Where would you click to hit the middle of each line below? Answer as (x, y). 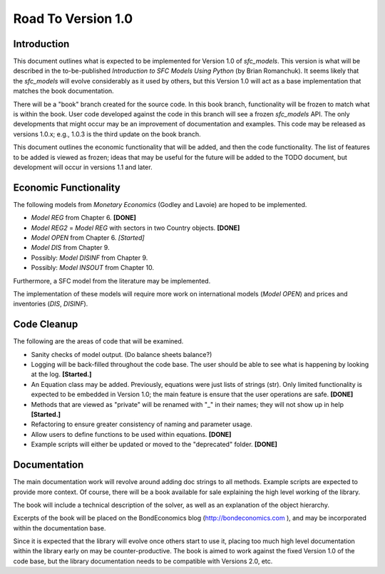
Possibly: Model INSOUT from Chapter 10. (93, 268)
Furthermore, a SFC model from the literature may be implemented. (112, 281)
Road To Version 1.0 (73, 19)
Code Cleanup (46, 324)
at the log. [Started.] (61, 374)
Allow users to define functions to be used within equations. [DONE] (131, 434)
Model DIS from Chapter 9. (70, 248)
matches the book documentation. (63, 91)
